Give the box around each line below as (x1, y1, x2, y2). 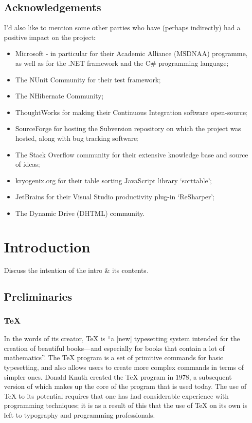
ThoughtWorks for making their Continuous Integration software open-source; (15, 107, 248, 117)
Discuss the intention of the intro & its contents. (4, 265, 148, 275)
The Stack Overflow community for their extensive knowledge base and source (15, 149, 248, 159)
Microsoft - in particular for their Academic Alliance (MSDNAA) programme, (15, 48, 248, 58)
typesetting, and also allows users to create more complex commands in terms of (4, 362, 244, 372)
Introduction (4, 236, 90, 256)
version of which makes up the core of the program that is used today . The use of (4, 381, 247, 391)
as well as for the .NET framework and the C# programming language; (15, 58, 229, 68)
